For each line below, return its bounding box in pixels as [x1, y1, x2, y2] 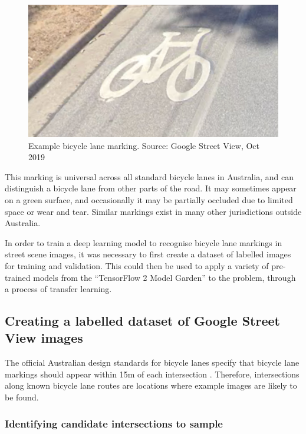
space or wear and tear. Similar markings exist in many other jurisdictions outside [5, 205, 302, 217]
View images [5, 329, 83, 347]
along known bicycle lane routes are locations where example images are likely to [5, 379, 297, 392]
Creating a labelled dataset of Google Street [5, 312, 280, 330]
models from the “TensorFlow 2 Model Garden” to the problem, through [33, 271, 296, 283]
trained [5, 271, 31, 283]
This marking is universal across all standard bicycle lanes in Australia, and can [5, 170, 294, 183]
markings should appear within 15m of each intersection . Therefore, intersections [5, 367, 300, 380]
